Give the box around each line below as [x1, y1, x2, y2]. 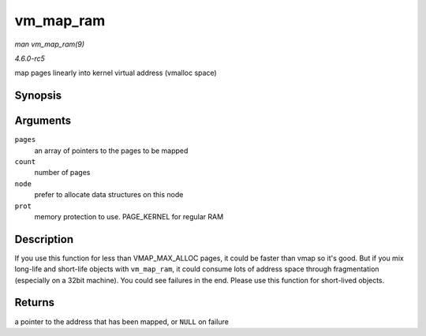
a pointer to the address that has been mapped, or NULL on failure [14, 316, 229, 327]
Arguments [14, 114, 72, 128]
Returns [14, 296, 55, 309]
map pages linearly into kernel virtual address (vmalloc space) [14, 68, 217, 78]
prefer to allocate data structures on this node [34, 190, 184, 200]
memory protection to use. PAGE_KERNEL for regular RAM [34, 211, 224, 221]
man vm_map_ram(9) [14, 39, 85, 49]
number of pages [34, 168, 91, 177]
